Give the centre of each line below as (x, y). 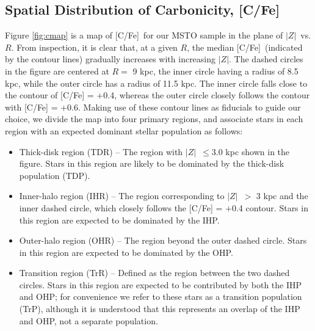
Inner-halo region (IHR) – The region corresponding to (122, 196)
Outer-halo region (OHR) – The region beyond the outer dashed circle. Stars (163, 240)
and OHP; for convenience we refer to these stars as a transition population (161, 296)
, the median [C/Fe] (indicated (245, 47)
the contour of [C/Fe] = (49, 95)
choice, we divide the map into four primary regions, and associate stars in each (154, 119)
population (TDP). (55, 175)
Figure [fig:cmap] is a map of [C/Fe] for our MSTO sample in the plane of (144, 35)
